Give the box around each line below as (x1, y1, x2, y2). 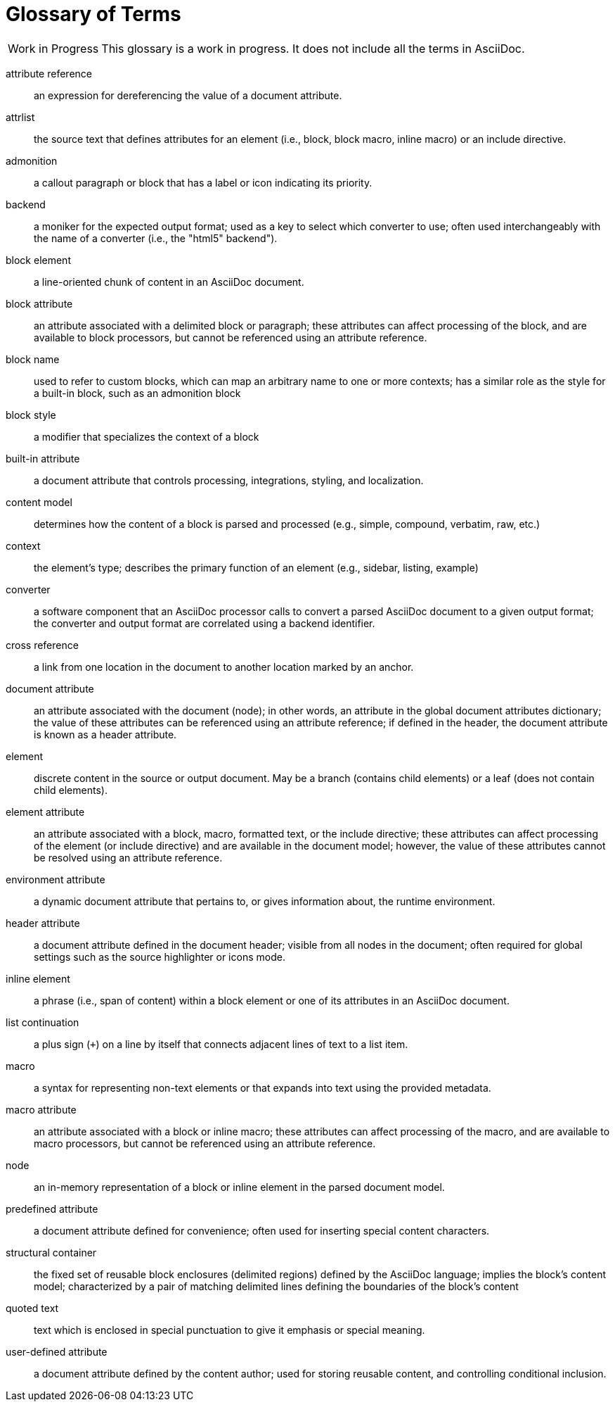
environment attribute (6, 873, 105, 885)
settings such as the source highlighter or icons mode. (34, 950, 285, 963)
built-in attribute (6, 452, 80, 465)
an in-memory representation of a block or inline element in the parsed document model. (34, 1180, 445, 1193)
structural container (6, 1246, 97, 1258)
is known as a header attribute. (34, 728, 177, 740)
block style (6, 408, 56, 421)
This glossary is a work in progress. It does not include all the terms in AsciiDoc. (101, 41, 525, 56)
